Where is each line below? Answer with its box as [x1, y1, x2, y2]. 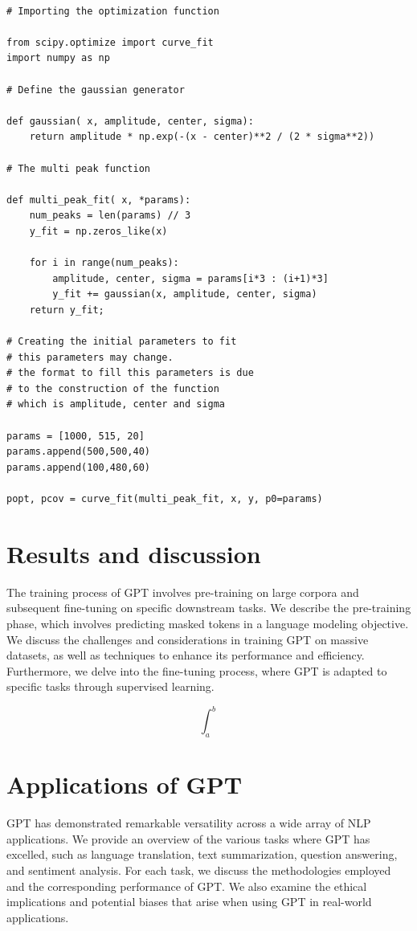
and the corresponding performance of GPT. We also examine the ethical [6, 877, 367, 894]
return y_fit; [29, 304, 104, 316]
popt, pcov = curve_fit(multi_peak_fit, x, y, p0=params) [6, 493, 323, 504]
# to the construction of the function [6, 382, 219, 394]
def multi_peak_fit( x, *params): [6, 194, 191, 206]
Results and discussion [6, 537, 261, 570]
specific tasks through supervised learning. [6, 678, 215, 695]
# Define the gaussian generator [6, 84, 185, 96]
